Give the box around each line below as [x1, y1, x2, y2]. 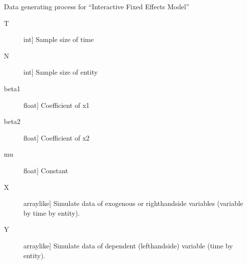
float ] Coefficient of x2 [23, 132, 90, 142]
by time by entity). [23, 207, 80, 218]
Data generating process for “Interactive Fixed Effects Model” [4, 1, 189, 11]
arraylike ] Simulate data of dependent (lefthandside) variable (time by [23, 240, 233, 250]
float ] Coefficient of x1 [23, 100, 90, 110]
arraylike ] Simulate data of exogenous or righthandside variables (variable [23, 198, 244, 208]
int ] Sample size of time [23, 34, 94, 44]
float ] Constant [23, 165, 68, 175]
